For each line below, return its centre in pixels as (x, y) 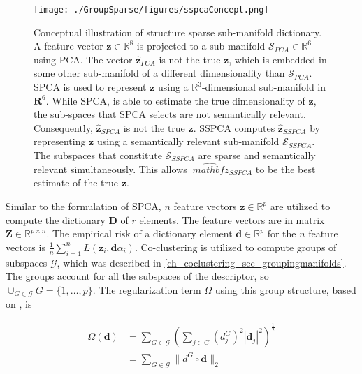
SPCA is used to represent (90, 87)
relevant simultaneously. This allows (110, 169)
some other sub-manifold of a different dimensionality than (159, 73)
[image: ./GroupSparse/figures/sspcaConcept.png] (151, 10)
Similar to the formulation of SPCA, (84, 206)
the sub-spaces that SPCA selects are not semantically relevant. (170, 114)
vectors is (26, 247)
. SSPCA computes (234, 127)
